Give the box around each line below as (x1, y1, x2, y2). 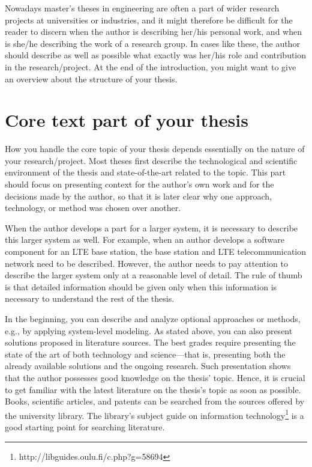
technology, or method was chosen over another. (5, 201, 181, 214)
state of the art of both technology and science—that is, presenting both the (5, 347, 286, 360)
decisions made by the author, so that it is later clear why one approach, (5, 189, 272, 202)
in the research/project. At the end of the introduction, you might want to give (5, 60, 296, 73)
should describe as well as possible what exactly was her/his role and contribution (5, 49, 307, 61)
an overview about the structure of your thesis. (5, 72, 178, 85)
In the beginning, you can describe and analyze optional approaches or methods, (5, 313, 301, 325)
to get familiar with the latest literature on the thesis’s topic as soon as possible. (5, 383, 301, 395)
